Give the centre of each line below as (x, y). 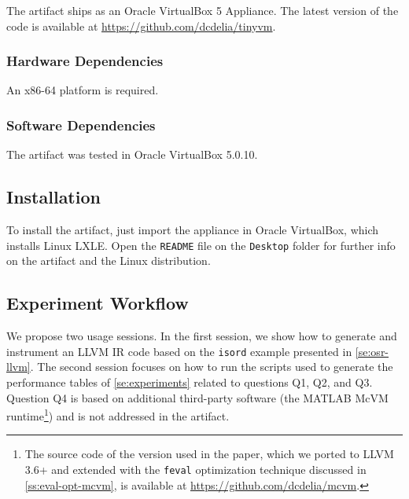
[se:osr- (372, 351)
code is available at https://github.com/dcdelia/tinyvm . (141, 26)
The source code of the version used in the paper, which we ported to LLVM (209, 454)
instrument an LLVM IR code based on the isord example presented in (179, 351)
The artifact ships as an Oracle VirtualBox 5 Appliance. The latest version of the (203, 10)
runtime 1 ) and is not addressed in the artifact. (118, 415)
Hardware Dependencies (85, 61)
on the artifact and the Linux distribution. (109, 261)
